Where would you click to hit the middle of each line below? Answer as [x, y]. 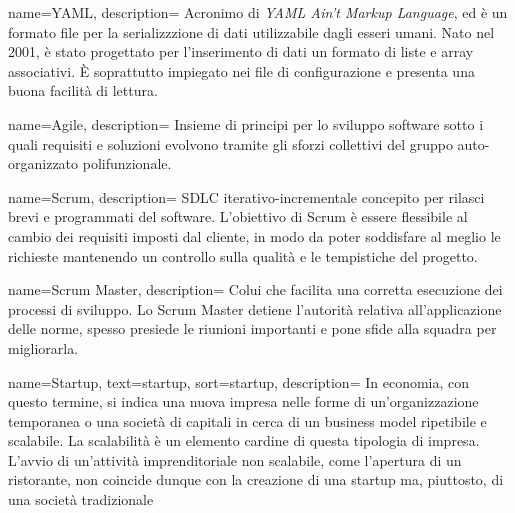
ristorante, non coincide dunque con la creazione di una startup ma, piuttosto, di [256, 479]
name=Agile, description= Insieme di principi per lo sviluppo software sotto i [246, 123]
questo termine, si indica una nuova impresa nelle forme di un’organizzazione [243, 401]
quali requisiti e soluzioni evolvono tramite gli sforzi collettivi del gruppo [230, 143]
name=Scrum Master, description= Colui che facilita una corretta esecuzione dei [255, 289]
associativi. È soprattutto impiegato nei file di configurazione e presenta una [241, 70]
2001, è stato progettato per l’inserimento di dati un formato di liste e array [241, 51]
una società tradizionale [81, 499]
